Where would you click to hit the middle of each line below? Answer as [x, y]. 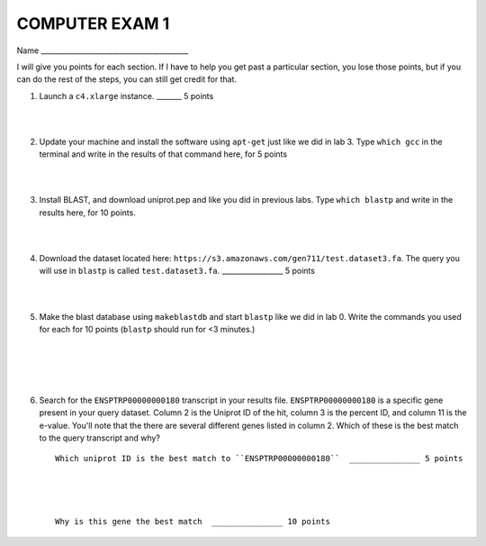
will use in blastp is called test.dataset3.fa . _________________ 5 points [177, 271]
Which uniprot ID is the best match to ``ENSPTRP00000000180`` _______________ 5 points [259, 459]
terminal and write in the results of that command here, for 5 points [163, 154]
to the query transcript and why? [100, 438]
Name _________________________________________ [103, 50]
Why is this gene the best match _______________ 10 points [193, 522]
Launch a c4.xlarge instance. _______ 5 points [126, 96]
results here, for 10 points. [88, 213]
